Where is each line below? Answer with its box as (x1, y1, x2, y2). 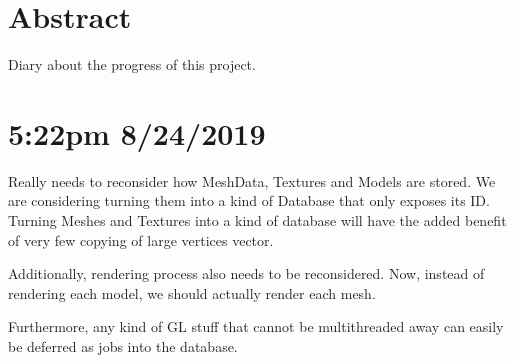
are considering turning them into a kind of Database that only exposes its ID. (8, 190, 490, 211)
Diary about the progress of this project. (8, 54, 256, 75)
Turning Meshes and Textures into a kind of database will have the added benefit (8, 210, 507, 231)
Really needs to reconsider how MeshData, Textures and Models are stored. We (8, 170, 496, 191)
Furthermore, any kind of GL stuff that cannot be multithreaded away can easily (8, 316, 504, 337)
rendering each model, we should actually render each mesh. (8, 282, 376, 303)
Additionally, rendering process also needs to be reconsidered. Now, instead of (8, 263, 485, 284)
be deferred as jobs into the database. (8, 336, 238, 356)
